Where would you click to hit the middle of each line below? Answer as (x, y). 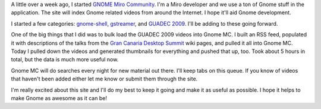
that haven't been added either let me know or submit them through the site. (104, 79)
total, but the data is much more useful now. (65, 60)
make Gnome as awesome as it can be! (59, 98)
